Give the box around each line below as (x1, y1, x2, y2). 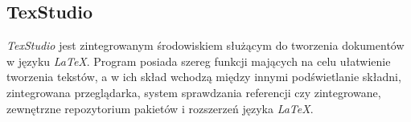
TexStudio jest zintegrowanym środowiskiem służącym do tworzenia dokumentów (6, 37, 405, 54)
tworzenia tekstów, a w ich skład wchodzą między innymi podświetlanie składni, (6, 68, 401, 85)
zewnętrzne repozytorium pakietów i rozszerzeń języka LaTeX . (6, 100, 314, 116)
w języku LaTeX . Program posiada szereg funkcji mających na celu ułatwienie (6, 52, 391, 69)
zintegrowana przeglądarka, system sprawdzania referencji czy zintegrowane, (6, 83, 381, 100)
